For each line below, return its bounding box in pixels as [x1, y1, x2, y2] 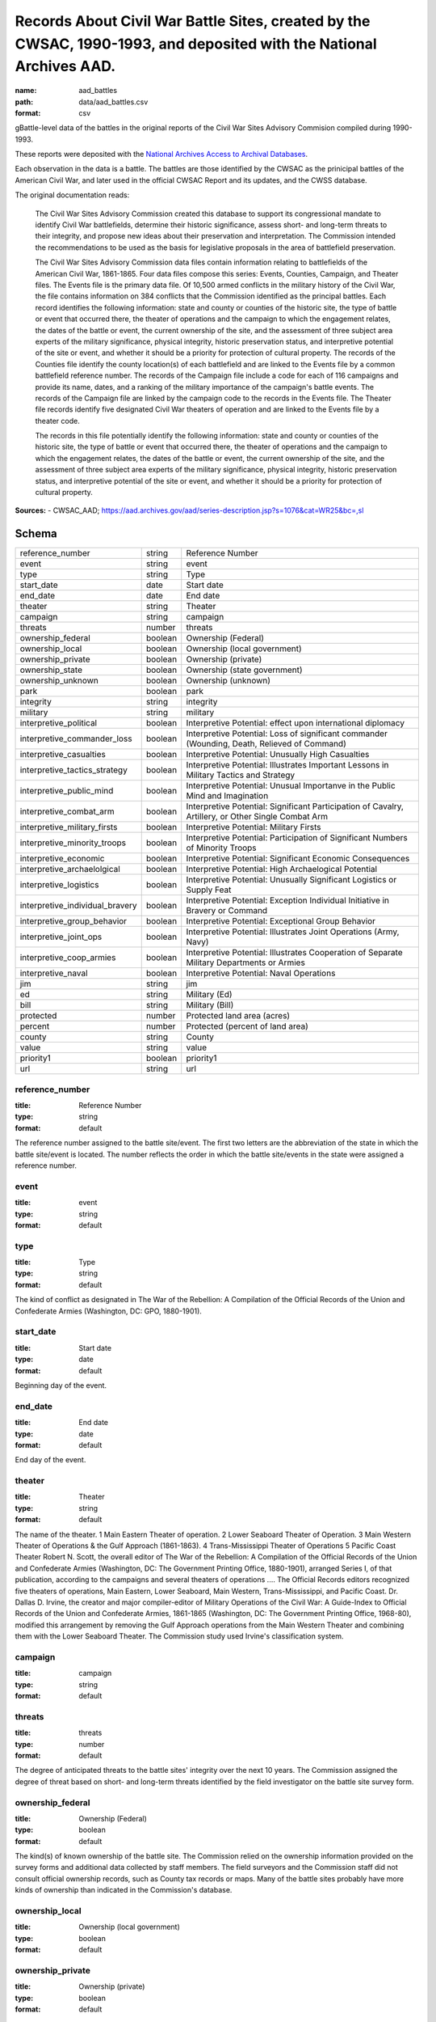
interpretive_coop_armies [19, 952, 116, 963]
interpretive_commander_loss [19, 733, 132, 744]
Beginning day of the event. [15, 1380, 107, 1390]
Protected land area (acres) [186, 1010, 291, 1022]
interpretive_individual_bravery [19, 900, 137, 912]
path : [15, 97, 34, 107]
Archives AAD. [15, 57, 116, 76]
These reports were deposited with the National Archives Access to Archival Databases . [15, 150, 308, 159]
